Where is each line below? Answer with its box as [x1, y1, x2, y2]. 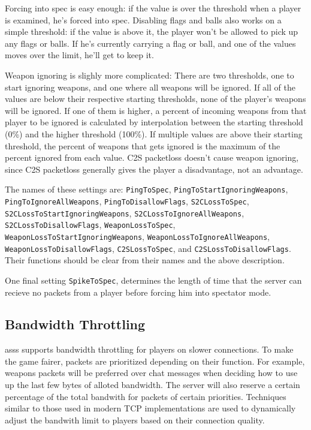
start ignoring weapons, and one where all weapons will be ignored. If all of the [5, 80, 295, 93]
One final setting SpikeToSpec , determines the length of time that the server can [5, 273, 302, 286]
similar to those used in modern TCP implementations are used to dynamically [5, 402, 296, 414]
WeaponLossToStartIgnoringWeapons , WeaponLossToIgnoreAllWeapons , [5, 230, 270, 242]
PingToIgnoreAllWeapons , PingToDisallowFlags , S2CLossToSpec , [5, 194, 249, 207]
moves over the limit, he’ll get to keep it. [5, 49, 154, 61]
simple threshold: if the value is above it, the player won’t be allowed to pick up [5, 25, 298, 38]
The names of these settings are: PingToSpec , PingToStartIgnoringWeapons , [5, 183, 288, 196]
